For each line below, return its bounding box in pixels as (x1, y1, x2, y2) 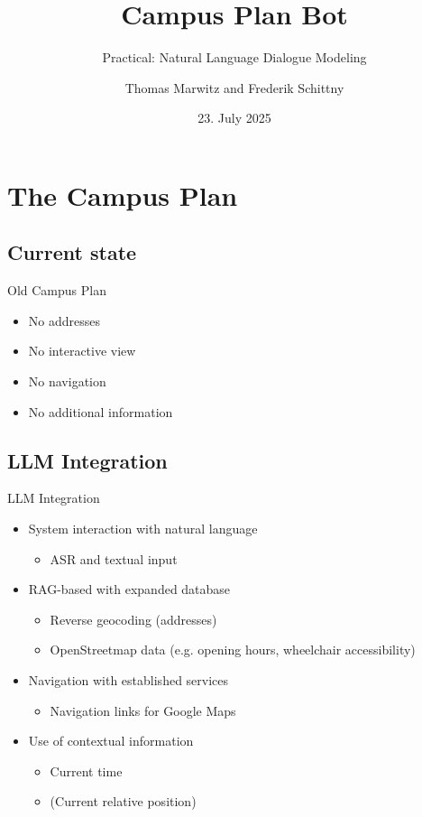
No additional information (28, 402, 173, 421)
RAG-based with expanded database (28, 580, 231, 599)
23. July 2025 (197, 108, 271, 127)
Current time (50, 761, 123, 780)
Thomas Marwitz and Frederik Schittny (124, 78, 344, 97)
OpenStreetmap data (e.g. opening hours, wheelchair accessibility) (50, 640, 416, 659)
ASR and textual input (50, 549, 178, 568)
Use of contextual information (28, 731, 194, 750)
